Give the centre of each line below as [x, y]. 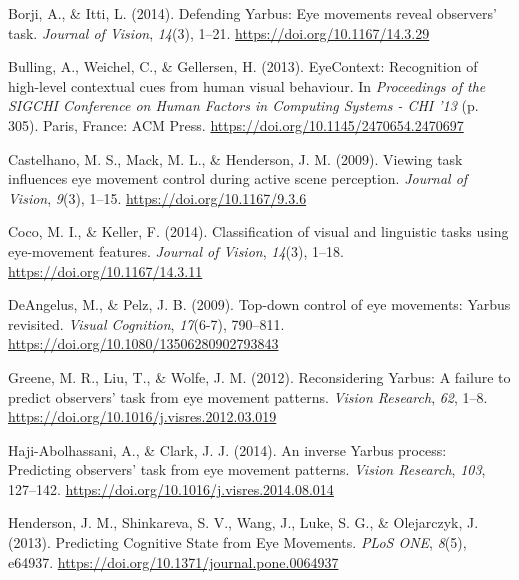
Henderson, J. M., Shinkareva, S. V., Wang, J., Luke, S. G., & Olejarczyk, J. [243, 522]
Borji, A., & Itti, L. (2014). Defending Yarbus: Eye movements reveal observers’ [252, 13]
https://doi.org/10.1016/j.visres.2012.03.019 [142, 416]
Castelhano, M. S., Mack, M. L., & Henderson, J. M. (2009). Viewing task [235, 158]
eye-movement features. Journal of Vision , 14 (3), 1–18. [176, 250]
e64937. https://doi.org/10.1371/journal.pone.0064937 [173, 561]
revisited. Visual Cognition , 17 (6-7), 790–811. [146, 323]
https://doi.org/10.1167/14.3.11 [105, 270]
